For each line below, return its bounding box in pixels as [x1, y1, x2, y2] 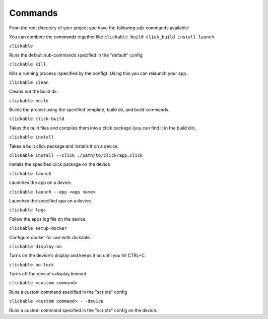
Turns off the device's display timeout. [9, 271, 88, 277]
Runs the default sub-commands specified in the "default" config [9, 52, 143, 58]
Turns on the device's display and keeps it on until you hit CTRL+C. [9, 253, 146, 258]
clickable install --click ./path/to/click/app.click [9, 153, 143, 158]
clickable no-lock [9, 262, 54, 267]
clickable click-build [9, 116, 65, 122]
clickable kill [9, 62, 47, 67]
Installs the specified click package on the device [9, 161, 110, 167]
